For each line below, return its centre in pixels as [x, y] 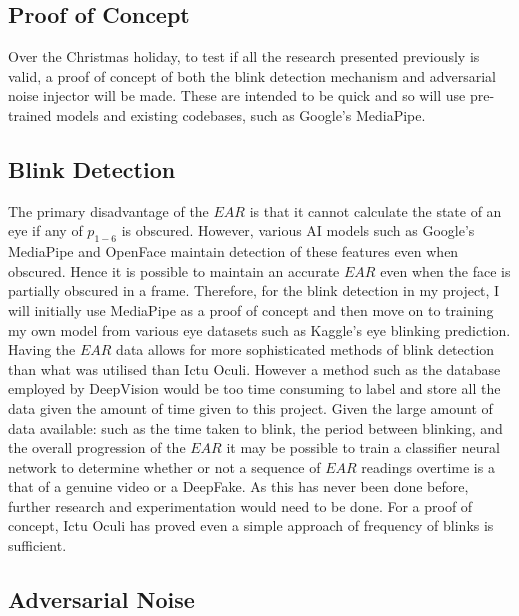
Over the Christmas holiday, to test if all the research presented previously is [244, 56]
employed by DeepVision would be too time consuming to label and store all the [254, 388]
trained [30, 114]
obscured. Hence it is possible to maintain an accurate [174, 270]
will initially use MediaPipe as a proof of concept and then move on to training [251, 309]
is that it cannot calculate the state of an [375, 210]
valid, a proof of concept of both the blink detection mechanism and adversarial [252, 75]
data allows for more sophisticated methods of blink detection [305, 349]
